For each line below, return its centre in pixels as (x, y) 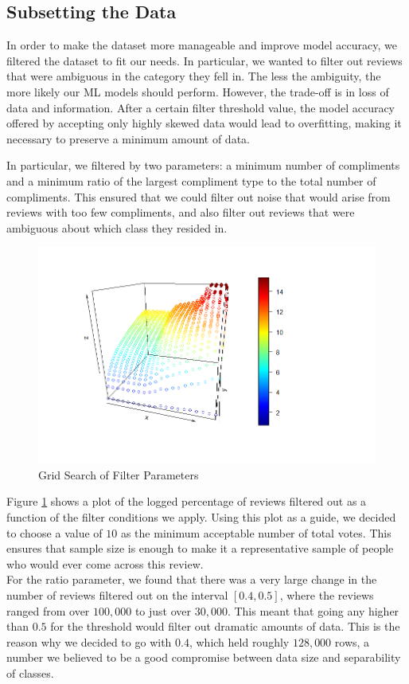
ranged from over (48, 610)
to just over (163, 610)
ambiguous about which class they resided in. (117, 227)
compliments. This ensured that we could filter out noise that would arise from (199, 196)
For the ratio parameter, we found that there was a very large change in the (192, 579)
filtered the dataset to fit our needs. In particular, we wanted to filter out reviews (204, 60)
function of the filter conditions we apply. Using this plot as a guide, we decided (201, 516)
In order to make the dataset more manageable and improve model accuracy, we (202, 45)
